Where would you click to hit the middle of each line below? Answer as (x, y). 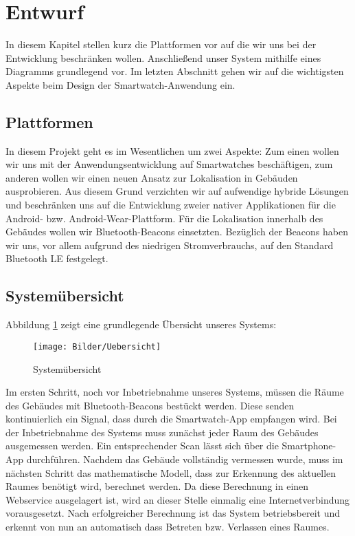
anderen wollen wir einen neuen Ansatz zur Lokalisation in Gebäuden (152, 177)
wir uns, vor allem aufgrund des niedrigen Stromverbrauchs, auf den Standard (170, 245)
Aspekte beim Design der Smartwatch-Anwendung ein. (121, 84)
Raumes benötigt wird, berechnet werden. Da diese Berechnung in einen (157, 486)
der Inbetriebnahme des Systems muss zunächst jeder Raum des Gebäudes (162, 432)
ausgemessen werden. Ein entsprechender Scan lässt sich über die (142, 446)
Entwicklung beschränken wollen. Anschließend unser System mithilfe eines (163, 57)
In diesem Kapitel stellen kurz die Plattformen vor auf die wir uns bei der (161, 44)
